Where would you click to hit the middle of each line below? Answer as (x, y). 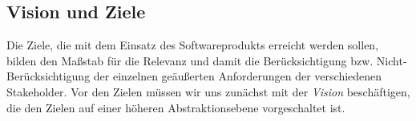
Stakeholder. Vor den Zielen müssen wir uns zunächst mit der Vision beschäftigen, (208, 91)
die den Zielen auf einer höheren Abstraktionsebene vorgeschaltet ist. (176, 107)
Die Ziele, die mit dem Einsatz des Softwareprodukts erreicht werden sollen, (193, 45)
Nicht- (392, 60)
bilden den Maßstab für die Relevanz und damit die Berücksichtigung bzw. (190, 60)
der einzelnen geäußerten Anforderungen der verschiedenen (238, 76)
